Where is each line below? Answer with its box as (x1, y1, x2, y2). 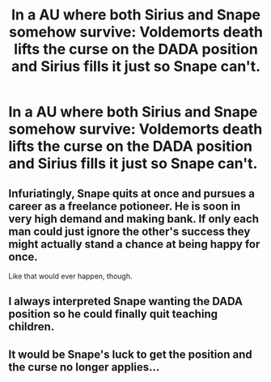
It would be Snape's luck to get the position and (8, 347, 252, 361)
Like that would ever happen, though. (8, 271, 133, 281)
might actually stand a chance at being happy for (8, 237, 260, 251)
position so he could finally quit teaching (8, 308, 218, 321)
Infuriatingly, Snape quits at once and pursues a (8, 186, 255, 200)
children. (8, 320, 55, 333)
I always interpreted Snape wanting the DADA (8, 295, 243, 308)
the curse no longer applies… (8, 360, 160, 374)
